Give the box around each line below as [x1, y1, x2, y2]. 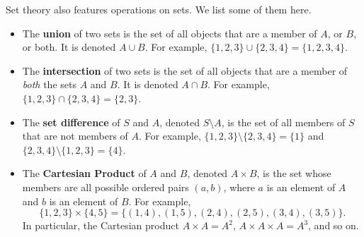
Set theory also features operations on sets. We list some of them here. [6, 2, 312, 16]
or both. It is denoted [22, 39, 116, 54]
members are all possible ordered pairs [22, 179, 189, 194]
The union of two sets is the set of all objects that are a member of [22, 25, 317, 40]
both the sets [22, 77, 76, 92]
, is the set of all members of [221, 114, 346, 129]
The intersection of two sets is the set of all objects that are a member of [22, 63, 348, 78]
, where [223, 179, 255, 194]
